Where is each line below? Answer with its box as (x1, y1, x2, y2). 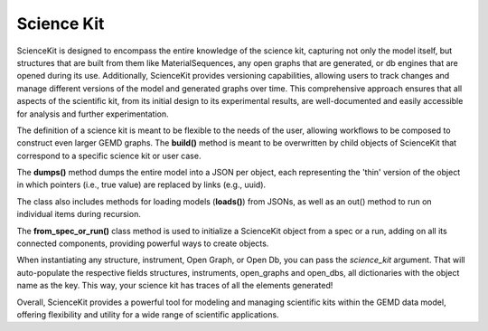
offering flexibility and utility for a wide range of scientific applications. (16, 308, 279, 320)
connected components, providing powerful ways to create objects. (16, 238, 269, 249)
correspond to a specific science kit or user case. (16, 150, 202, 161)
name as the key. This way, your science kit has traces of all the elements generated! (16, 280, 333, 291)
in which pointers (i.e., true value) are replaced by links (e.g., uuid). (16, 179, 267, 190)
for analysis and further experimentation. (16, 109, 169, 119)
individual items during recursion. (16, 209, 142, 220)
